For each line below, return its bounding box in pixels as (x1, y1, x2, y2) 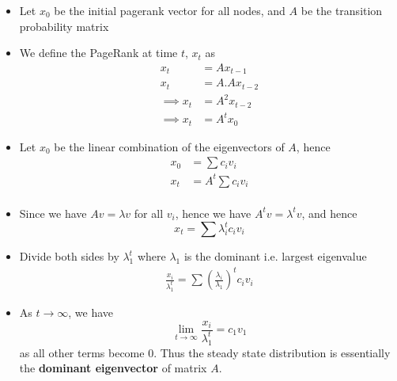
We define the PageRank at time (19, 44, 178, 61)
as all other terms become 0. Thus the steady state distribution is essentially (19, 344, 391, 360)
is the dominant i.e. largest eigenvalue (183, 248, 367, 264)
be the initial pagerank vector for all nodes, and (54, 2, 285, 18)
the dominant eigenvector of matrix (19, 360, 207, 376)
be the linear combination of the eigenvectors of (54, 138, 285, 154)
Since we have (19, 204, 87, 221)
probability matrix (19, 17, 109, 34)
